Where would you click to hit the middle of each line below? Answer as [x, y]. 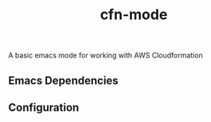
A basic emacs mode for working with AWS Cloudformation [105, 55]
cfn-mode [134, 15]
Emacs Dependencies [63, 80]
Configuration [44, 107]
